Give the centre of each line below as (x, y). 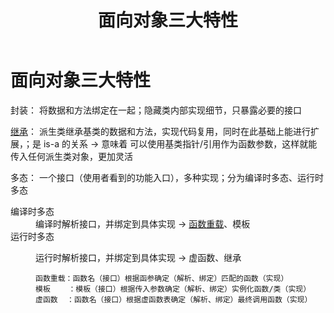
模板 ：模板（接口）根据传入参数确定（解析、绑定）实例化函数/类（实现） (173, 289)
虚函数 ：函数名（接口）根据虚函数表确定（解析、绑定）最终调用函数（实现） (174, 299)
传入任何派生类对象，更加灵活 (71, 156)
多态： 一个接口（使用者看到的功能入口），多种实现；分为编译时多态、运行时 (167, 177)
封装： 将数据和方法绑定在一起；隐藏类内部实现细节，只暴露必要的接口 (156, 110)
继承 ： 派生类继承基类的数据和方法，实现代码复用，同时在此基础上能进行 (160, 131)
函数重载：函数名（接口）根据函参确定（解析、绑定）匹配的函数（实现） (162, 278)
